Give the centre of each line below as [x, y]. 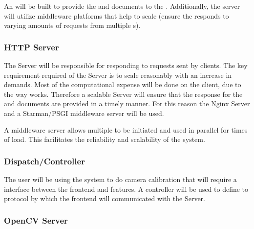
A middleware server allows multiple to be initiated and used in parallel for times [126, 129]
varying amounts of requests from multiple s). [72, 25]
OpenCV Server [36, 220]
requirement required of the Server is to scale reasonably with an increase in [118, 75]
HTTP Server [32, 47]
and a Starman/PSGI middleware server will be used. [84, 113]
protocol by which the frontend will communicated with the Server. [105, 198]
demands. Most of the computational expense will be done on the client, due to [123, 84]
